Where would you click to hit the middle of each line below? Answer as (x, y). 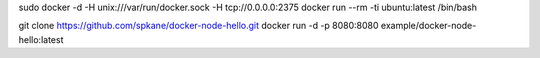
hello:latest (41, 39)
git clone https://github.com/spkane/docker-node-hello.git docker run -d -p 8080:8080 (198, 26)
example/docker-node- (428, 26)
